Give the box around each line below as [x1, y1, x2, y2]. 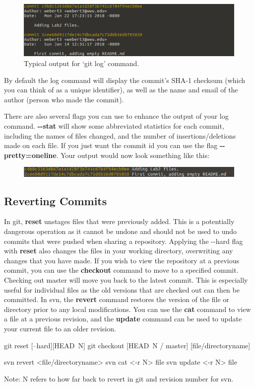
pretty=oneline [4, 150, 57, 160]
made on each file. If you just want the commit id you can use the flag [4, 140, 218, 151]
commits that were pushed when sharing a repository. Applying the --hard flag [4, 235, 243, 246]
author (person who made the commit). [4, 94, 124, 104]
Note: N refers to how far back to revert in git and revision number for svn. [4, 373, 234, 384]
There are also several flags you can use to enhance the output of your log [4, 111, 229, 121]
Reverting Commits [4, 193, 107, 208]
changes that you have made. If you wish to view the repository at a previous [4, 255, 240, 265]
